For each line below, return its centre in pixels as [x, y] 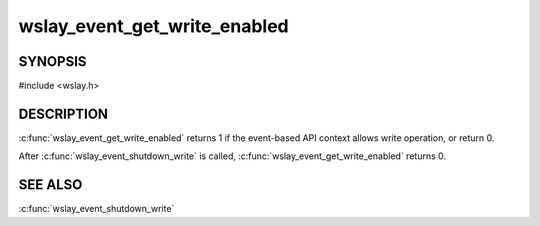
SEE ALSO [50, 185]
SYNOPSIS [52, 61]
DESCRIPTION [63, 113]
